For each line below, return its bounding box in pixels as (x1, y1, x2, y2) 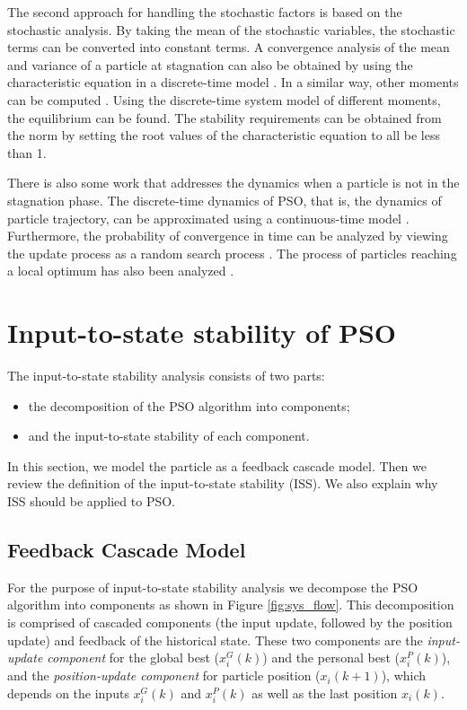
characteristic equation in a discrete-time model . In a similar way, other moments (7, 73, 459, 92)
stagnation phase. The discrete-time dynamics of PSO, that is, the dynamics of (7, 190, 442, 209)
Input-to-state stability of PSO (7, 314, 396, 351)
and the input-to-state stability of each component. (28, 426, 310, 445)
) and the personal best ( (262, 648, 400, 667)
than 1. (7, 143, 47, 162)
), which (381, 666, 427, 685)
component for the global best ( (47, 648, 220, 667)
